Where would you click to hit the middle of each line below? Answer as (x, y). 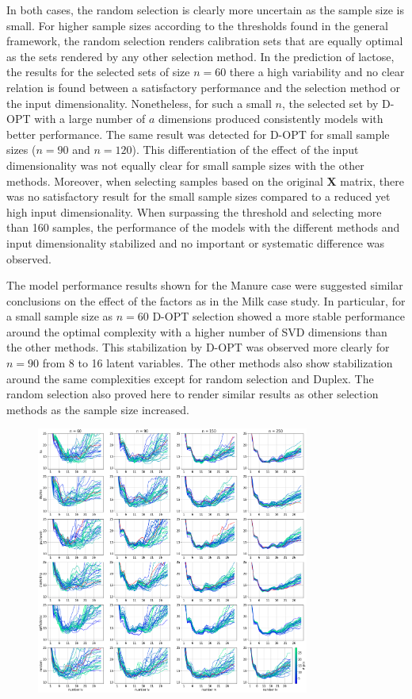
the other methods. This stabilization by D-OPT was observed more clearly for (198, 347)
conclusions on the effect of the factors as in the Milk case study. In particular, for (206, 300)
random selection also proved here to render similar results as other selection (193, 394)
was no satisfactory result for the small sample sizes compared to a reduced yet (198, 196)
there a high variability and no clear (317, 72)
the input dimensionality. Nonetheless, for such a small (139, 103)
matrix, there (372, 181)
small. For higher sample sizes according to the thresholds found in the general (197, 25)
